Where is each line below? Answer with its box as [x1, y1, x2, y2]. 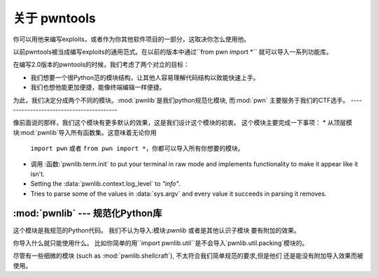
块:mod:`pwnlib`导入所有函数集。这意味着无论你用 [13, 128, 157, 136]
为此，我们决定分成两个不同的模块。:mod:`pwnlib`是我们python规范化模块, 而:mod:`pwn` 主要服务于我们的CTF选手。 [13, 96, 349, 104]
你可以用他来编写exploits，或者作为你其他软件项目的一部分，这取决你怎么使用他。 [13, 35, 251, 43]
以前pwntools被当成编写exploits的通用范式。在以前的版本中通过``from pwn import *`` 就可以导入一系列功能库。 [13, 47, 332, 56]
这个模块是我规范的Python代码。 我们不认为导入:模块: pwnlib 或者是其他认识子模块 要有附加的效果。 [13, 226, 300, 234]
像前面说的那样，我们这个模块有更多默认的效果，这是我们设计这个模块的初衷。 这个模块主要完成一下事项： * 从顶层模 [13, 119, 353, 127]
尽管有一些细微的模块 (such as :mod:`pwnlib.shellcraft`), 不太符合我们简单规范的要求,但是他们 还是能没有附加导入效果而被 [13, 251, 363, 260]
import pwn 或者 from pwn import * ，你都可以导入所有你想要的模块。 [30, 144, 244, 153]
